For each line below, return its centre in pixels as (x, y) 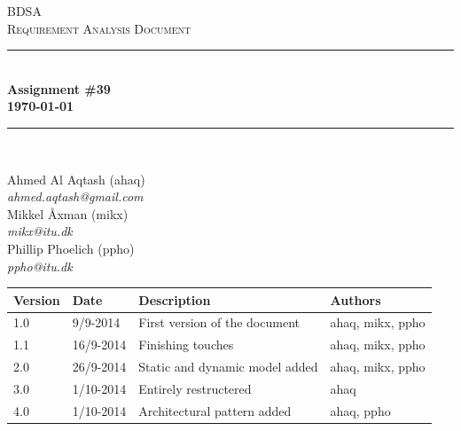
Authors (356, 299)
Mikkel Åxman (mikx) (68, 213)
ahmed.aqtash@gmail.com (75, 196)
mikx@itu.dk (40, 231)
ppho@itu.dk (40, 266)
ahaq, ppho (360, 410)
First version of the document (219, 322)
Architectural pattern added (215, 410)
